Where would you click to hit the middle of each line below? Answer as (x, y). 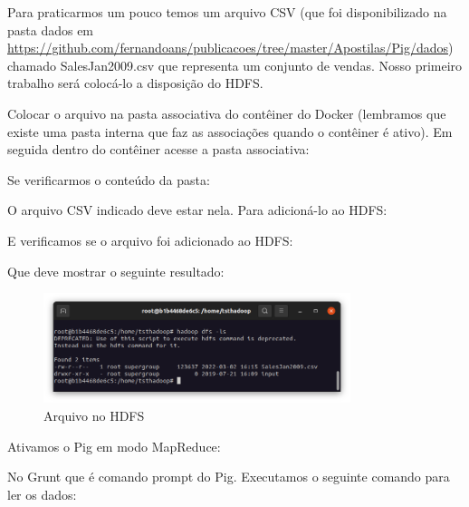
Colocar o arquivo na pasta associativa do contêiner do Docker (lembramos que (227, 113)
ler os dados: (42, 494)
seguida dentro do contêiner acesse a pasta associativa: (158, 149)
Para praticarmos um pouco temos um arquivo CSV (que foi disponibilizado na (227, 12)
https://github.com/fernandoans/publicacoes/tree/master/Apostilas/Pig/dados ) (230, 48)
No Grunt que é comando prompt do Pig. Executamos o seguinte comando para (229, 477)
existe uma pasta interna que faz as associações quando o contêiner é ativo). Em (230, 131)
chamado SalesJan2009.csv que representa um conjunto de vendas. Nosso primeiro (235, 65)
